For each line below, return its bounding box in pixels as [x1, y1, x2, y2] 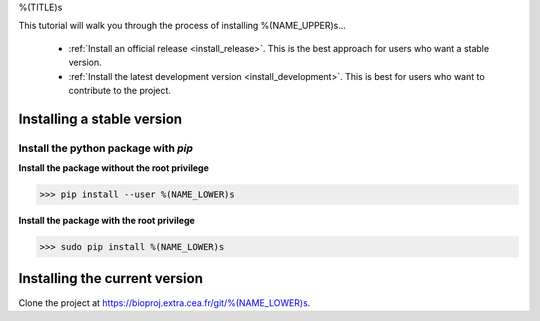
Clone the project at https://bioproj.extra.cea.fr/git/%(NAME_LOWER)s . [18, 296, 311, 309]
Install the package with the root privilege [18, 215, 195, 227]
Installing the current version [18, 270, 204, 287]
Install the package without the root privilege [18, 162, 210, 174]
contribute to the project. [68, 84, 172, 96]
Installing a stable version [18, 110, 183, 127]
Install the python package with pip [18, 141, 194, 155]
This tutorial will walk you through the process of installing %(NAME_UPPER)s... [18, 20, 347, 32]
